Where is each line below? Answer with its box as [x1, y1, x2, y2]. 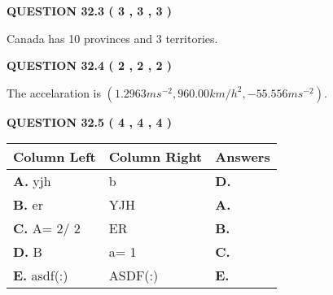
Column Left [13, 147, 96, 167]
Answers [215, 147, 270, 167]
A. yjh [13, 171, 51, 191]
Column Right [108, 147, 203, 167]
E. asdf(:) [13, 266, 68, 285]
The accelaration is [7, 84, 101, 101]
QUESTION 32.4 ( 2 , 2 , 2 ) [7, 57, 173, 74]
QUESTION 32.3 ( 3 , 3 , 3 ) [7, 2, 173, 19]
